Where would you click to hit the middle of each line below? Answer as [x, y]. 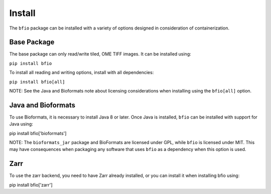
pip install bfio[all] [37, 82]
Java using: [21, 124]
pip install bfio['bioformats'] [38, 133]
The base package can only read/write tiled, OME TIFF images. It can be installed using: [100, 54]
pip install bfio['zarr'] [31, 184]
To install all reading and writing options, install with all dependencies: [82, 72]
